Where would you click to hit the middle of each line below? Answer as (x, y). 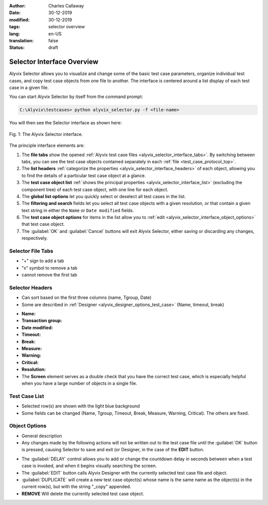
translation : (22, 40)
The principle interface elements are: (47, 146)
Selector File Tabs (31, 251)
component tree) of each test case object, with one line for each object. (95, 190)
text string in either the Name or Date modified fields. (78, 210)
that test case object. (43, 224)
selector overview (67, 27)
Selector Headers (31, 288)
